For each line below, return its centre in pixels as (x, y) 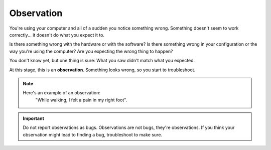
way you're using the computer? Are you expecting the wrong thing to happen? (91, 51)
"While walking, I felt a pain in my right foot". (81, 100)
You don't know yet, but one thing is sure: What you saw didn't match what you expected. (102, 61)
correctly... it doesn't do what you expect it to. (57, 35)
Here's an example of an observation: (61, 93)
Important (34, 118)
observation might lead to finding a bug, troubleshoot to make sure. (93, 134)
